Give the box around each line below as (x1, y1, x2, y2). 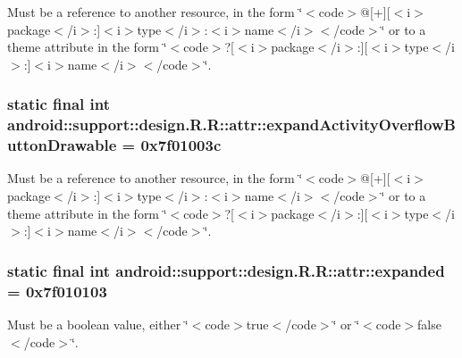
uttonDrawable (7, 134, 117, 156)
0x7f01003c (140, 134, 222, 156)
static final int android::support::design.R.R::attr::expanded (7, 259, 445, 281)
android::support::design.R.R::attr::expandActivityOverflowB (7, 113, 456, 136)
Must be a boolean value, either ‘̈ (7, 314, 189, 333)
